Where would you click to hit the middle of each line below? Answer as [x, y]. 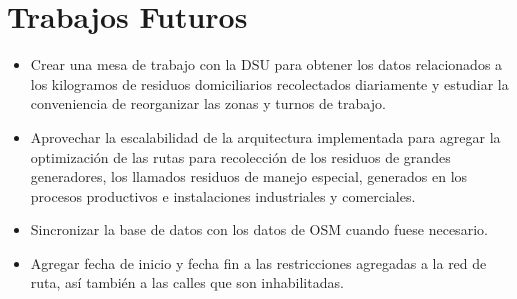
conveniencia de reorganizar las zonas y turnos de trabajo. [208, 103]
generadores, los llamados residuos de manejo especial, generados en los [249, 176]
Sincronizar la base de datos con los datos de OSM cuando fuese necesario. [259, 229]
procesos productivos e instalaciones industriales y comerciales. [223, 195]
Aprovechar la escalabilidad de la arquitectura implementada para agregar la [265, 136]
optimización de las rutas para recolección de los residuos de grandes [240, 156]
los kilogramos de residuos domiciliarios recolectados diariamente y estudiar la [269, 83]
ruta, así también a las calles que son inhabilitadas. [187, 282]
